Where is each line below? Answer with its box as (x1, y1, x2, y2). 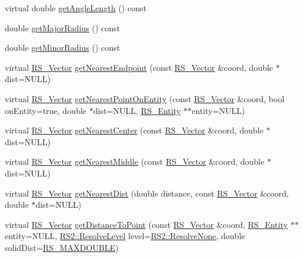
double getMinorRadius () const (5, 41, 120, 54)
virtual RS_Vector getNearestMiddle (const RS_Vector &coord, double (5, 155, 265, 168)
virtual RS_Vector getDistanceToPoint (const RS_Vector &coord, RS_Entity (5, 218, 288, 230)
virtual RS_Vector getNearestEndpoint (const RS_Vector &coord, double (5, 61, 273, 73)
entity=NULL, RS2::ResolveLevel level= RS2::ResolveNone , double (5, 230, 245, 242)
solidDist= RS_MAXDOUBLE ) (5, 241, 119, 253)
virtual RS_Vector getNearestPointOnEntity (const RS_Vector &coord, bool (5, 92, 285, 104)
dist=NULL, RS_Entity (93, 104, 181, 116)
